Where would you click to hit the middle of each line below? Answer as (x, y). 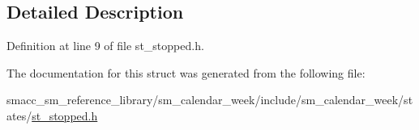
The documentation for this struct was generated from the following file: (186, 72)
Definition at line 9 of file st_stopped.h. (105, 46)
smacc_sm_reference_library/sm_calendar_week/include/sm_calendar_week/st (210, 100)
